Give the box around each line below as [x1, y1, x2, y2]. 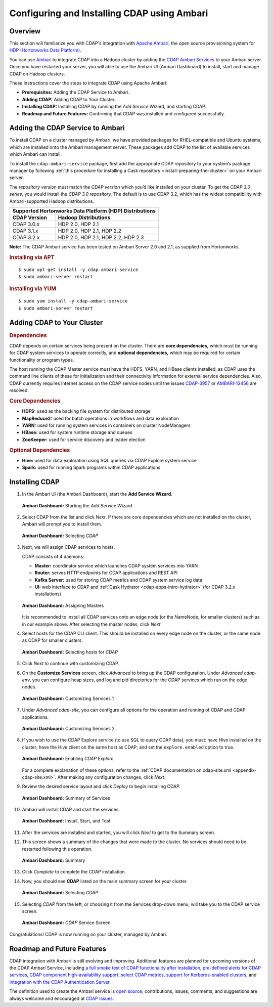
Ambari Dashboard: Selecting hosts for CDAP [22, 649, 118, 655]
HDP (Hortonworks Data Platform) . [9, 47, 81, 53]
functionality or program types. [9, 357, 74, 363]
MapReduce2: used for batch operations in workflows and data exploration [22, 415, 179, 421]
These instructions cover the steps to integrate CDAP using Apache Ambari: [9, 80, 168, 86]
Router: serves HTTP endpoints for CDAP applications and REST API [34, 570, 178, 576]
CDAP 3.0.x [12, 221, 40, 228]
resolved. [9, 387, 29, 393]
